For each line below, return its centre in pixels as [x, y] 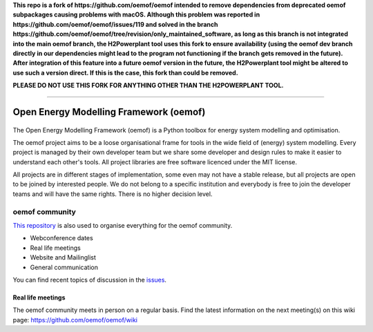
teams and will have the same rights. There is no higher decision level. [113, 194]
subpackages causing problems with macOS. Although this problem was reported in [136, 14]
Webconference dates [61, 238]
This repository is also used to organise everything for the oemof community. [123, 226]
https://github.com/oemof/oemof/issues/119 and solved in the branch [115, 24]
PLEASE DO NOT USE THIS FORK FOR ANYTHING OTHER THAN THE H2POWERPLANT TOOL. [148, 86]
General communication [64, 267]
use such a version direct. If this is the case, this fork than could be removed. [125, 72]
